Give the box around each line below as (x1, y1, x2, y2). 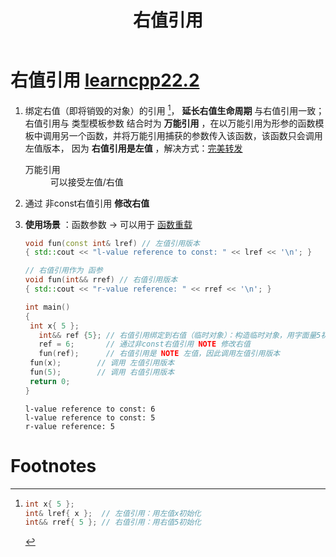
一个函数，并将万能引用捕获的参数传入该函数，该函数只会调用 (68, 129, 323, 141)
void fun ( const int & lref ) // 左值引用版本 (24, 238, 200, 248)
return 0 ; (29, 376, 71, 386)
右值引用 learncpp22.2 (10, 69, 200, 92)
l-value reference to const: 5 (24, 412, 156, 423)
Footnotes (10, 454, 97, 477)
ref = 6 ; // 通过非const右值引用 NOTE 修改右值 (38, 339, 251, 350)
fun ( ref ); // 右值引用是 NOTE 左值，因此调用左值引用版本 (38, 349, 281, 359)
